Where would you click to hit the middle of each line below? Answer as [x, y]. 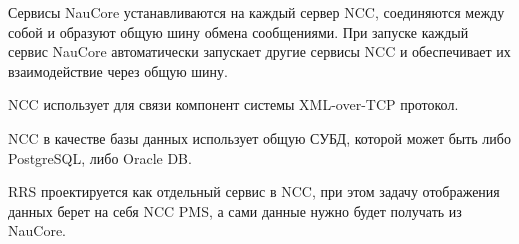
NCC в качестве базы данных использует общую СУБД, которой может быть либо [259, 137]
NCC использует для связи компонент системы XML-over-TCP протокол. [233, 104]
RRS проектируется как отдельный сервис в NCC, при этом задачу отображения [254, 191]
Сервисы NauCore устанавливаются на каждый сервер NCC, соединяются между [256, 12]
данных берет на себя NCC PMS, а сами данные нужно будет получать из [235, 210]
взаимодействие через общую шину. [118, 70]
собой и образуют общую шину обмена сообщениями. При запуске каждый [238, 31]
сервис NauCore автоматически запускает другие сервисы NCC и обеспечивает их [259, 51]
